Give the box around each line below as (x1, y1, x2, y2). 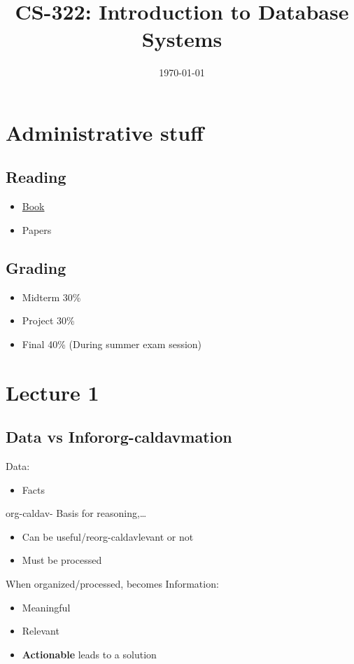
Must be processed (22, 553, 102, 567)
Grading (6, 256, 66, 278)
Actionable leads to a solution (22, 646, 157, 661)
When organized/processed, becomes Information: (6, 576, 219, 591)
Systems (141, 25, 222, 53)
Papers (22, 222, 52, 237)
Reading (6, 166, 66, 188)
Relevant (22, 623, 59, 638)
